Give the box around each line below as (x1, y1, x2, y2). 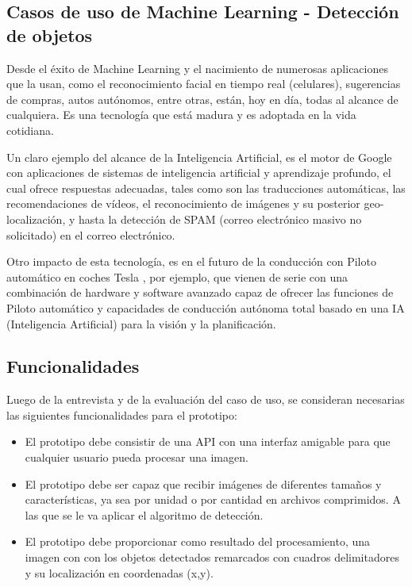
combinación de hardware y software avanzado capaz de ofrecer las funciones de (6, 284, 394, 301)
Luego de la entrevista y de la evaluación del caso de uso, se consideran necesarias (6, 391, 405, 408)
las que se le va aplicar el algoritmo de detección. (25, 506, 264, 523)
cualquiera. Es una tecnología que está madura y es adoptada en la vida (6, 106, 356, 123)
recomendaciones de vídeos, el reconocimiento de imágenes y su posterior (6, 195, 360, 212)
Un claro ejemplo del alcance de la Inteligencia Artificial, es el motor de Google (6, 148, 392, 165)
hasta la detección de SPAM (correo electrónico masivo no (78, 210, 362, 227)
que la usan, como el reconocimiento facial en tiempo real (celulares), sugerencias (6, 75, 401, 92)
